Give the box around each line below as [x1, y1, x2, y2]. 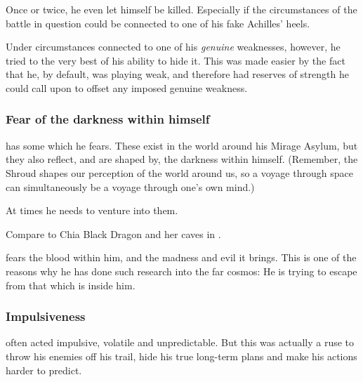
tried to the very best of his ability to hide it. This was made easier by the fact [6, 53, 345, 67]
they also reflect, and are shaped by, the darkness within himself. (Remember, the [6, 152, 358, 166]
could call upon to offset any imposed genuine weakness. [6, 80, 248, 95]
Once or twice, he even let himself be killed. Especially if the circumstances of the [6, 2, 357, 16]
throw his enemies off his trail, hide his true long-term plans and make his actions [6, 348, 357, 363]
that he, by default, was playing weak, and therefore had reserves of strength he [6, 67, 349, 81]
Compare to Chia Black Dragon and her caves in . [6, 226, 221, 241]
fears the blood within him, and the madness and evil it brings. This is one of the [6, 250, 357, 265]
